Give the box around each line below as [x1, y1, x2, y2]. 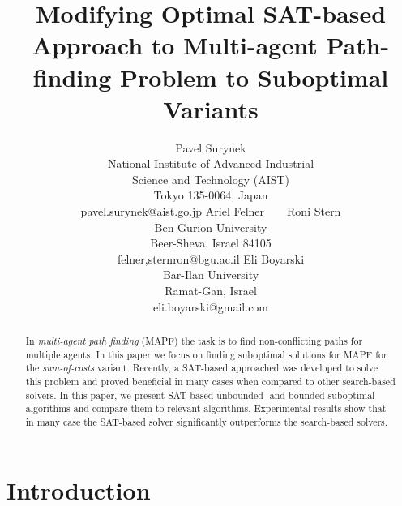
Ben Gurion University [154, 218, 267, 235]
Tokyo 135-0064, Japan [153, 187, 268, 204]
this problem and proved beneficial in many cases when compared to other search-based [25, 374, 396, 388]
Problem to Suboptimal [120, 60, 389, 93]
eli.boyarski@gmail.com [152, 298, 269, 315]
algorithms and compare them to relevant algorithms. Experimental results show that [25, 401, 387, 415]
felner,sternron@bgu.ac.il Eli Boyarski [117, 250, 305, 267]
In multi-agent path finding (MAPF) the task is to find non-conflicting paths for [25, 334, 363, 348]
